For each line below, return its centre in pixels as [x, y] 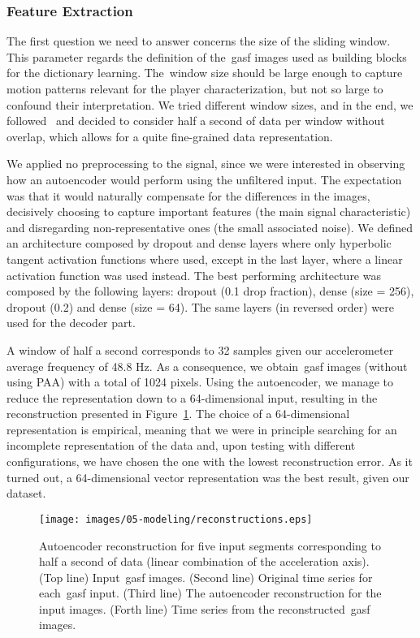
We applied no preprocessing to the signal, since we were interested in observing [206, 164]
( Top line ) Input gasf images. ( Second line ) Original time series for [206, 577]
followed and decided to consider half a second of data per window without [196, 121]
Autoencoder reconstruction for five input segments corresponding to [210, 545]
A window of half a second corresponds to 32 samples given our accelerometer [200, 349]
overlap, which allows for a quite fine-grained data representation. [170, 136]
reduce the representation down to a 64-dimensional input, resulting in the [192, 397]
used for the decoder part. [71, 323]
